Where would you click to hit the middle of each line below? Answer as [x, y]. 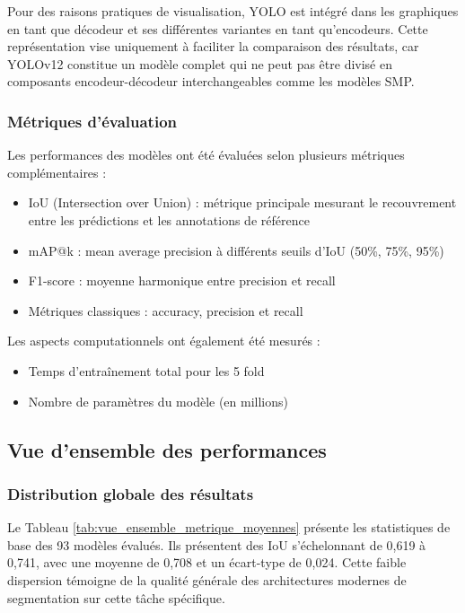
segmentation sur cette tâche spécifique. [116, 597]
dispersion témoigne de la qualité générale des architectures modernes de [207, 579]
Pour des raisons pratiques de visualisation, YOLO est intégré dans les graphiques [233, 11]
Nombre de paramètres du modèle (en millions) [158, 401]
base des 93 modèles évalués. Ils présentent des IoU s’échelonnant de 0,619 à [217, 544]
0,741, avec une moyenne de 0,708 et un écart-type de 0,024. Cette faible [207, 562]
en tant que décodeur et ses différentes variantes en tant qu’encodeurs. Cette [218, 28]
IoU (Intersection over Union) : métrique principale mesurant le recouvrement [242, 202]
